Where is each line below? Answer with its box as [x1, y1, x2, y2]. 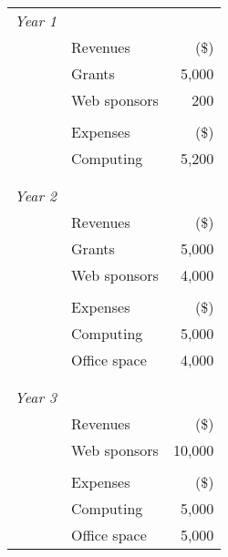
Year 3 [15, 387, 57, 407]
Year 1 [15, 10, 57, 31]
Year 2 [15, 185, 57, 206]
